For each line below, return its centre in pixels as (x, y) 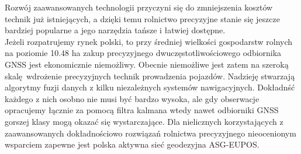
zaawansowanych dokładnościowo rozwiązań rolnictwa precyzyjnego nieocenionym (150, 133)
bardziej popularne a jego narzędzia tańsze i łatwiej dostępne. (115, 30)
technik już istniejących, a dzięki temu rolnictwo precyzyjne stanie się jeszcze (142, 18)
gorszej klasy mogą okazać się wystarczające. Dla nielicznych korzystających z (144, 121)
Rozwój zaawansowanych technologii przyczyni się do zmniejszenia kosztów (139, 7)
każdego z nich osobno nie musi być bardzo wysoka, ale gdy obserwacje (132, 98)
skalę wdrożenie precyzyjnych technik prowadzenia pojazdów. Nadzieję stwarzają (150, 76)
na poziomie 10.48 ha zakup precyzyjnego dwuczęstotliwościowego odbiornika (143, 53)
